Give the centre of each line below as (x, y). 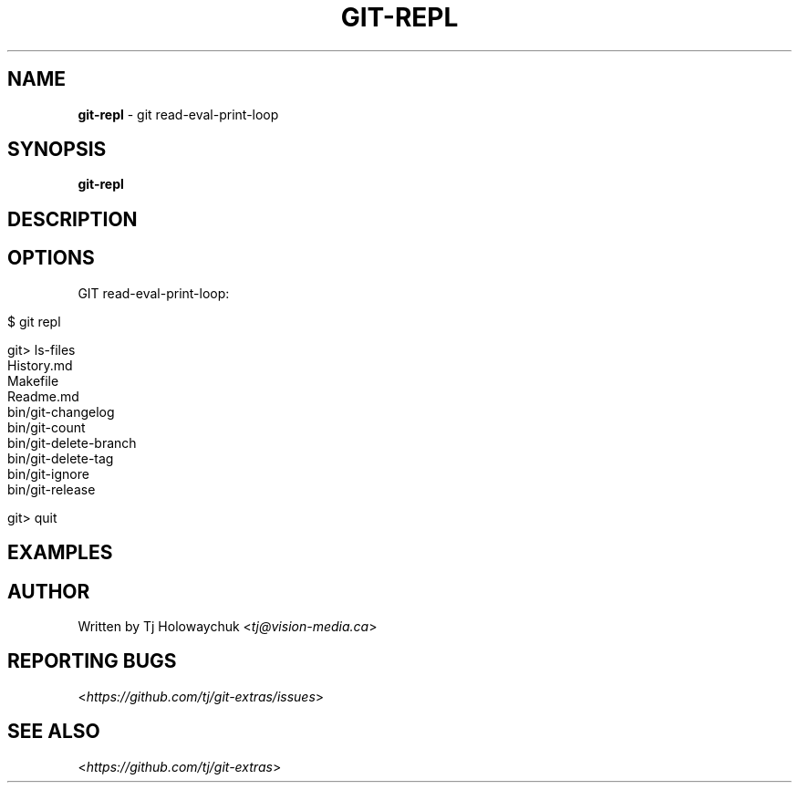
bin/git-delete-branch (72, 442)
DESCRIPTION (73, 219)
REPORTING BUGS (92, 661)
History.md (40, 365)
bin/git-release (52, 489)
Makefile (33, 380)
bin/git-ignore (48, 473)
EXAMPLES (60, 553)
